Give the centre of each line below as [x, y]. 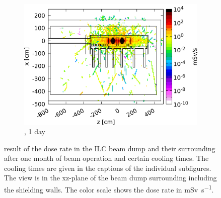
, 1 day [35, 131]
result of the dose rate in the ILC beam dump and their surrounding [110, 148]
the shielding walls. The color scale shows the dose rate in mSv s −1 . [109, 189]
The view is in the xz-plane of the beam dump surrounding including [111, 178]
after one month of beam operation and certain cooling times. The [106, 158]
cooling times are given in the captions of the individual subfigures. [108, 168]
